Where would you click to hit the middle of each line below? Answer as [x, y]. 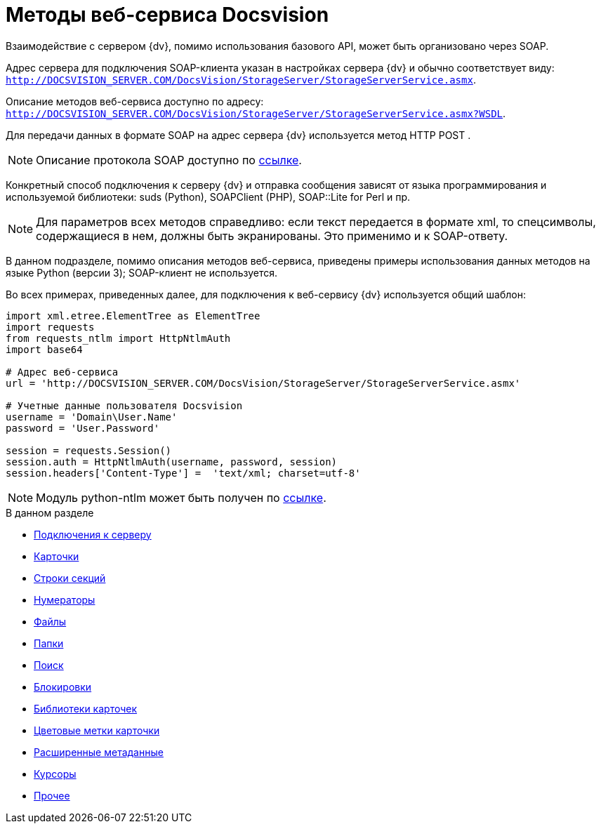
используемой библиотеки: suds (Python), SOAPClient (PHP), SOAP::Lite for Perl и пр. [208, 197]
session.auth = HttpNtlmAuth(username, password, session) [172, 462]
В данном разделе [50, 512]
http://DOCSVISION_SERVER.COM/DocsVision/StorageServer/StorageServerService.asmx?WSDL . [256, 113]
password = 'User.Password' [83, 428]
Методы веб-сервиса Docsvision [167, 15]
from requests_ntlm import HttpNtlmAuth [118, 338]
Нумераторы [65, 599]
